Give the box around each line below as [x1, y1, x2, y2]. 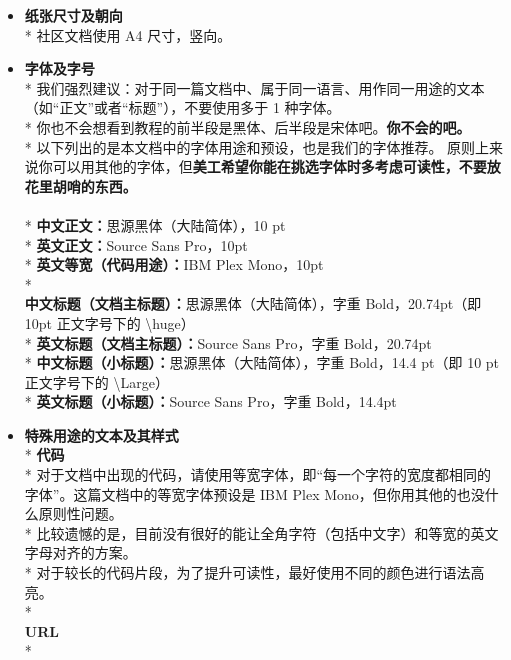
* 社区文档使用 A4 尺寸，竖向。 [24, 24, 232, 45]
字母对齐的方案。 [24, 542, 137, 563]
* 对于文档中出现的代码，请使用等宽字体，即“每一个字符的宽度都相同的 [24, 464, 492, 485]
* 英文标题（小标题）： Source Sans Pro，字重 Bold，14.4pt [24, 391, 397, 412]
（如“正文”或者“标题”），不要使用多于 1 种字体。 [24, 97, 341, 118]
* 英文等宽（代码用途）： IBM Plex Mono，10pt [24, 254, 324, 275]
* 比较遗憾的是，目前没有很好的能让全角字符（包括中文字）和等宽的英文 [24, 522, 499, 543]
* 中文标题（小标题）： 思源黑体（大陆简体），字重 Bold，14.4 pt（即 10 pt [24, 352, 500, 373]
